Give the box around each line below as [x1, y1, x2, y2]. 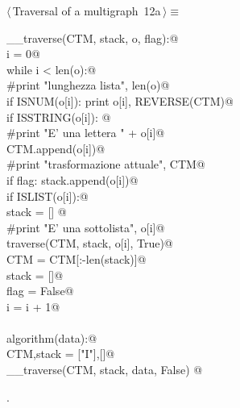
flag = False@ [6, 282, 74, 299]
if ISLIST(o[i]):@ [6, 187, 89, 204]
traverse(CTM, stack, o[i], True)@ [6, 235, 173, 252]
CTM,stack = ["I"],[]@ [6, 345, 115, 362]
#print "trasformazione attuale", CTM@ [6, 156, 205, 173]
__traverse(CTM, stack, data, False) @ [6, 361, 203, 378]
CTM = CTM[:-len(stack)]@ [6, 250, 147, 267]
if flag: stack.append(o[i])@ [6, 171, 139, 188]
